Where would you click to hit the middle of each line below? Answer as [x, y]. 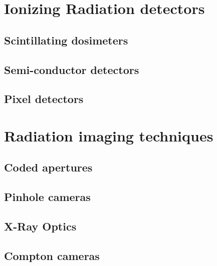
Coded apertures [48, 167]
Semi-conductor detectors [72, 69]
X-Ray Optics [40, 226]
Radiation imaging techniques [109, 135]
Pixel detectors [44, 99]
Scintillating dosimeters [66, 40]
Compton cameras [52, 255]
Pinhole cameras [47, 197]
